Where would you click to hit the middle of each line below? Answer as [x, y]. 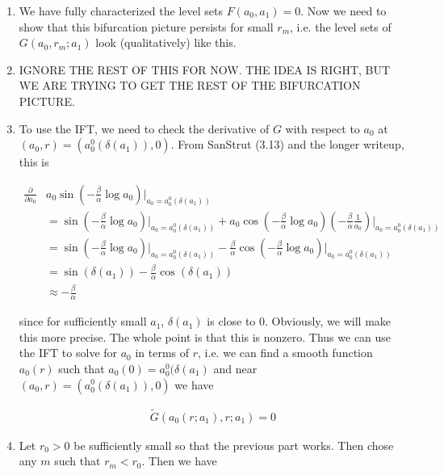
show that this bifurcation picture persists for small [146, 26]
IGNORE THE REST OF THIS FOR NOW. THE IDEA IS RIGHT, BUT [205, 69]
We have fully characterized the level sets [121, 11]
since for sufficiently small [83, 321]
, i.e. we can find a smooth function [285, 353]
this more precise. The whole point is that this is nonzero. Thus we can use [205, 336]
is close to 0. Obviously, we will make [299, 321]
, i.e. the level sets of [341, 26]
